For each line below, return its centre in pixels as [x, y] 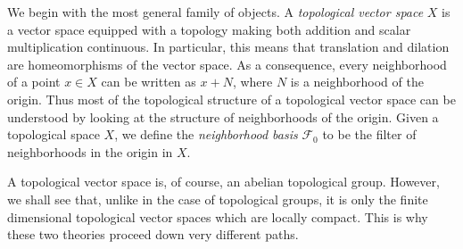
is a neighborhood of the [357, 82]
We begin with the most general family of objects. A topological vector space [215, 12]
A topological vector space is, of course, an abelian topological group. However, [223, 182]
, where [252, 82]
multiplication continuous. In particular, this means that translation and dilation [228, 47]
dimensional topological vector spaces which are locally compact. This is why [218, 216]
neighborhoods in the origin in [90, 151]
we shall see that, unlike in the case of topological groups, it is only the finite [218, 199]
